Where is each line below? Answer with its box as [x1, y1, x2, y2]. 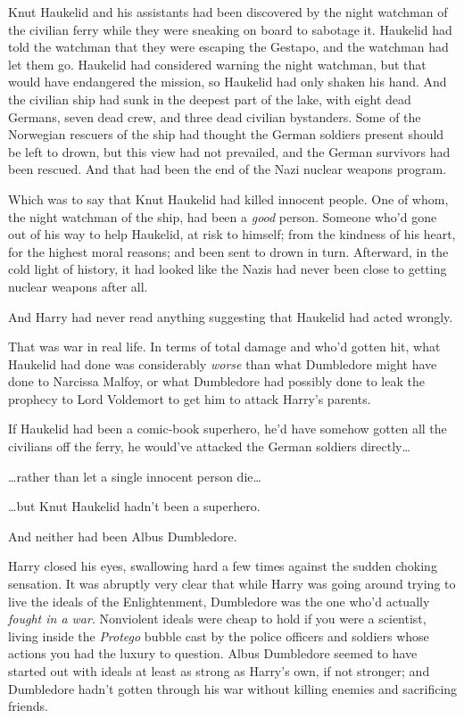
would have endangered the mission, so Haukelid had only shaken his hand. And [8, 72, 447, 91]
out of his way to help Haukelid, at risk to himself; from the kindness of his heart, [8, 225, 456, 243]
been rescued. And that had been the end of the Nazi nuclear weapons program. [8, 160, 447, 178]
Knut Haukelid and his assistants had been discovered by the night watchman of [8, 3, 448, 21]
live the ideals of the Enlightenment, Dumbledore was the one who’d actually [8, 591, 430, 610]
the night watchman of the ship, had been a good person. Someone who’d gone [8, 207, 437, 226]
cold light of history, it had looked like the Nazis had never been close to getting [8, 260, 447, 278]
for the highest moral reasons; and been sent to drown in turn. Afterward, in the [8, 242, 449, 260]
